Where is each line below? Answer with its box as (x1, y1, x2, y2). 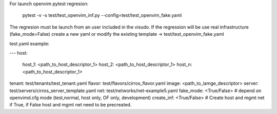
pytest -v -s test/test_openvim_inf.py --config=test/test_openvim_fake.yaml (22, 12, 182, 18)
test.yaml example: (9, 40, 50, 47)
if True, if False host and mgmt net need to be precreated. (9, 102, 132, 108)
